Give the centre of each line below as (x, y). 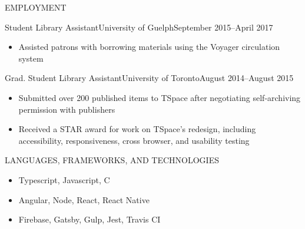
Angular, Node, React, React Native (84, 199)
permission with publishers (67, 109)
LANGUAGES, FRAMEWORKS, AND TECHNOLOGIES (112, 160)
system (31, 58)
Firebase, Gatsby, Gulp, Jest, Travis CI (89, 219)
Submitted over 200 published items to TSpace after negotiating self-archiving (160, 97)
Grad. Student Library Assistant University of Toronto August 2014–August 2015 (149, 78)
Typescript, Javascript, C (64, 179)
